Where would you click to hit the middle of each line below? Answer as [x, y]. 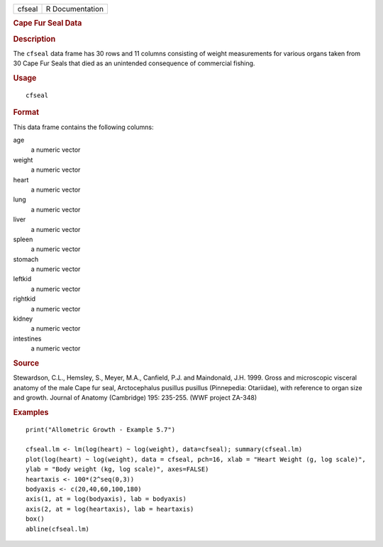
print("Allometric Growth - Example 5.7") [101, 430]
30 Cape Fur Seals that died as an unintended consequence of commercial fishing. [134, 63]
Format [26, 112]
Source [26, 363]
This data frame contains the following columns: [83, 127]
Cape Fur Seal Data [48, 23]
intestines [27, 338]
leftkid [22, 279]
